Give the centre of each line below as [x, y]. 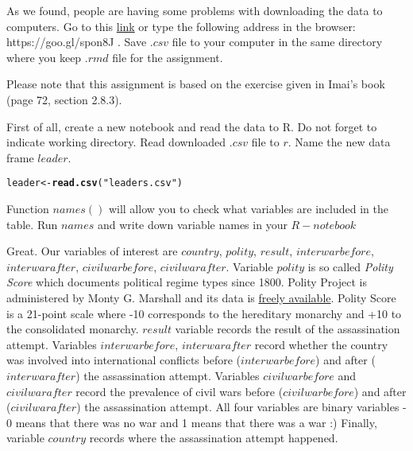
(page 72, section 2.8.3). [64, 99]
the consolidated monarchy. [73, 329]
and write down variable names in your [192, 224]
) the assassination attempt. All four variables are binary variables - [241, 407]
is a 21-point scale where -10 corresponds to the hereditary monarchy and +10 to [204, 313]
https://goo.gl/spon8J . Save [77, 42]
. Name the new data [339, 142]
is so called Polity [350, 266]
